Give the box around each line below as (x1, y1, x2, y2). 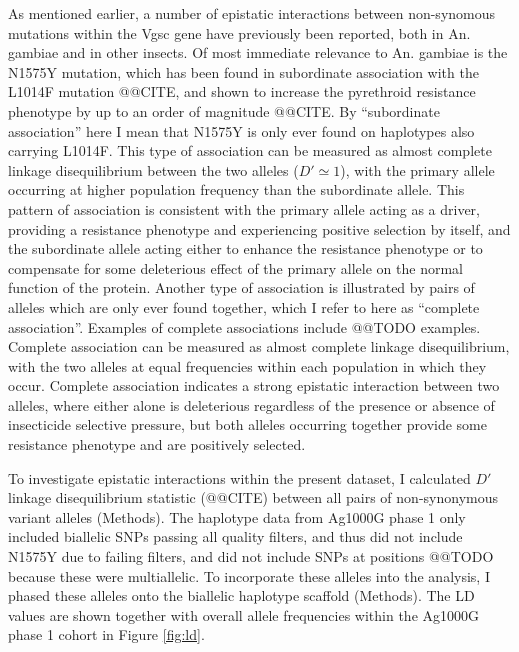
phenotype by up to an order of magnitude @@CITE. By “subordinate (8, 100, 440, 121)
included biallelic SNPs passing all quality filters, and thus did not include (8, 526, 463, 547)
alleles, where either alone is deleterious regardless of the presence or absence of (8, 394, 495, 415)
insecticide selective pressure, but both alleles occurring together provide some (8, 414, 487, 435)
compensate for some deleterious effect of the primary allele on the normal (8, 257, 463, 278)
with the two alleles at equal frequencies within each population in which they (8, 355, 487, 376)
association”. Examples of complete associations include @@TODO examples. (8, 316, 481, 337)
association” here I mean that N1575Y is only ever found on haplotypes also (8, 120, 475, 141)
